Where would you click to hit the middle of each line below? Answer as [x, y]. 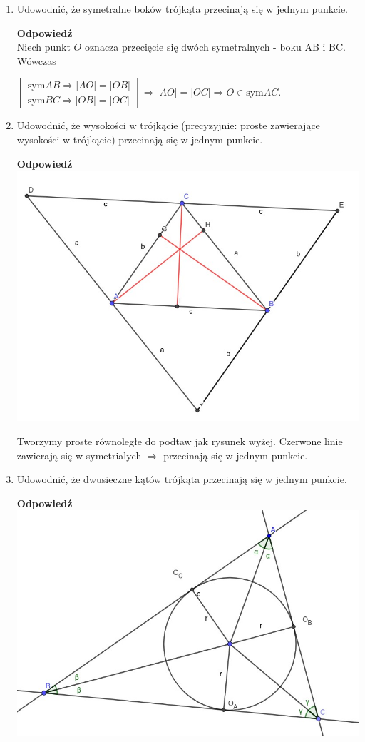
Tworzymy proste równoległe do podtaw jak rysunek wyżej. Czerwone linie [180, 441]
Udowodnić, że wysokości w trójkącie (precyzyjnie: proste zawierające [168, 125]
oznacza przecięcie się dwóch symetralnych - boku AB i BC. [215, 47]
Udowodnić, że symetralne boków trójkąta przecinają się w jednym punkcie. [182, 9]
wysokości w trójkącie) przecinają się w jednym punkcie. [140, 139]
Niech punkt [43, 47]
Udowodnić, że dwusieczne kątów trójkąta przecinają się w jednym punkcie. [182, 479]
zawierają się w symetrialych [79, 455]
